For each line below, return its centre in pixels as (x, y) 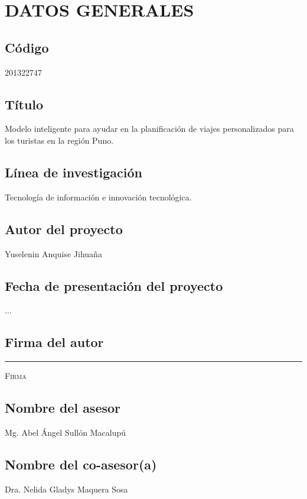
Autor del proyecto (64, 229)
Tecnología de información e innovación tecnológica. (98, 197)
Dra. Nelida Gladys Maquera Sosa (66, 489)
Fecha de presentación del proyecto (114, 285)
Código (27, 47)
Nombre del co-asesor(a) (81, 464)
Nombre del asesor (63, 408)
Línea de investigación (74, 172)
